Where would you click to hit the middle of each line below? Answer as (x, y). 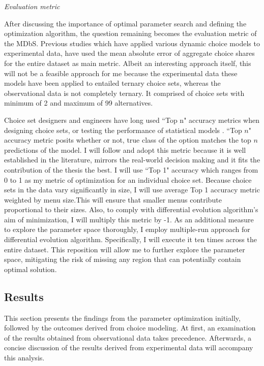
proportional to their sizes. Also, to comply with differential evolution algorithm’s (131, 209)
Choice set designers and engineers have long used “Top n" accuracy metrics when (132, 120)
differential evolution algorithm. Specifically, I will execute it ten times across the (130, 239)
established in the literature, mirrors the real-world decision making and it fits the (132, 160)
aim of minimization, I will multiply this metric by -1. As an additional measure (129, 219)
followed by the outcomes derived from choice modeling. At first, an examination (130, 328)
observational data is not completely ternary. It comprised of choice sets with (124, 93)
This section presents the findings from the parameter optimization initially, (122, 318)
